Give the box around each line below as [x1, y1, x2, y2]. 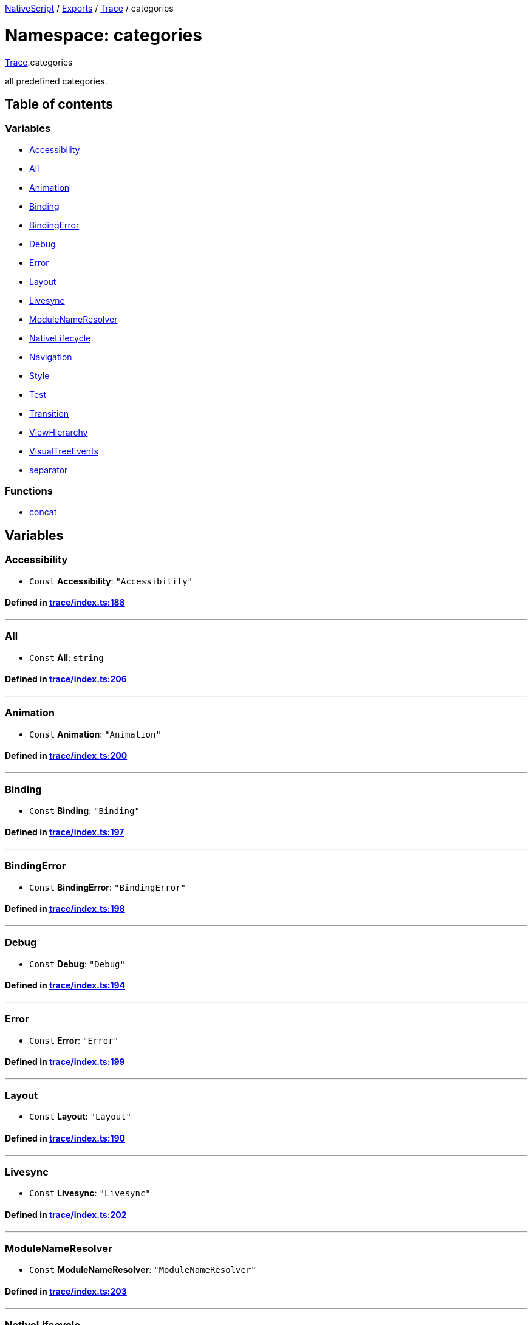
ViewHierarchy [29, 426, 88, 437]
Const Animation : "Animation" [29, 728, 161, 739]
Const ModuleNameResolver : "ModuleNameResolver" [29, 1264, 256, 1275]
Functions [5, 485, 53, 498]
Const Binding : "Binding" [29, 805, 140, 816]
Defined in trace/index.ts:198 [5, 903, 125, 914]
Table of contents [5, 96, 113, 112]
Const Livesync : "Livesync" [29, 1188, 151, 1199]
